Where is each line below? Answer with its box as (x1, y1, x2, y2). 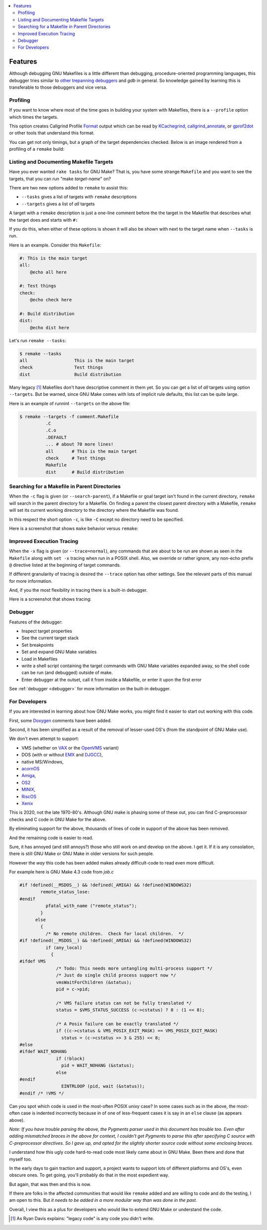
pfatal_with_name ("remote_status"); (45, 903, 137, 909)
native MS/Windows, (21, 759, 64, 765)
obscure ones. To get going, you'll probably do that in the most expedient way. (9, 1172, 170, 1178)
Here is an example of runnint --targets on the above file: (9, 400, 131, 406)
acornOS (21, 766, 40, 771)
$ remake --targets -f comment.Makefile (19, 414, 119, 419)
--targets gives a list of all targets (21, 201, 95, 207)
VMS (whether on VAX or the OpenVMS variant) (21, 744, 119, 751)
